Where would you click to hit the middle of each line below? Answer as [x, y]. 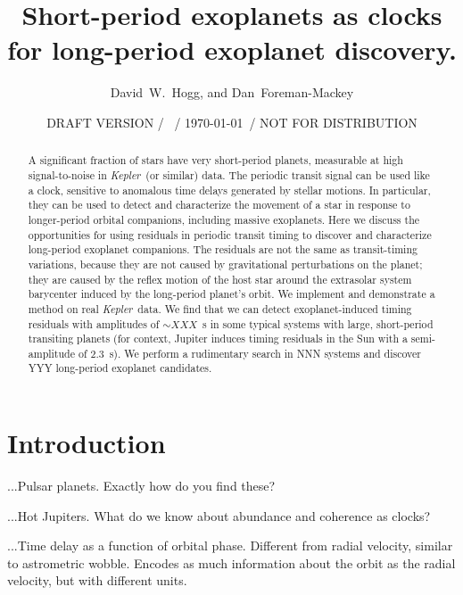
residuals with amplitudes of [94, 323]
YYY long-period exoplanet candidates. [120, 368]
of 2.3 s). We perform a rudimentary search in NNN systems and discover [249, 353]
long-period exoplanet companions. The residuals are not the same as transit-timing [223, 249]
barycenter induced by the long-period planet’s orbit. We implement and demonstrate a [231, 294]
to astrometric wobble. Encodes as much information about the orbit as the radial [231, 562]
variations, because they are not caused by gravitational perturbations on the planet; [225, 264]
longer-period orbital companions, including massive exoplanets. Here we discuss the [224, 219]
